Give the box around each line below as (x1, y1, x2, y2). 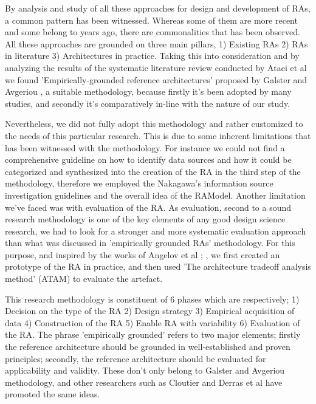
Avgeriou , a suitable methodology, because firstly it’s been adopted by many (5, 85, 292, 98)
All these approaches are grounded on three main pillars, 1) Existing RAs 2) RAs (5, 37, 308, 50)
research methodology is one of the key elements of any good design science (5, 213, 286, 225)
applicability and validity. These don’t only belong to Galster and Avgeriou (5, 364, 285, 377)
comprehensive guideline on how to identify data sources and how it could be (5, 153, 292, 166)
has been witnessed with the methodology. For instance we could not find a (5, 141, 285, 154)
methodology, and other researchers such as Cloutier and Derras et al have (5, 375, 283, 388)
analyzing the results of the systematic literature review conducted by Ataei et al (5, 61, 307, 74)
